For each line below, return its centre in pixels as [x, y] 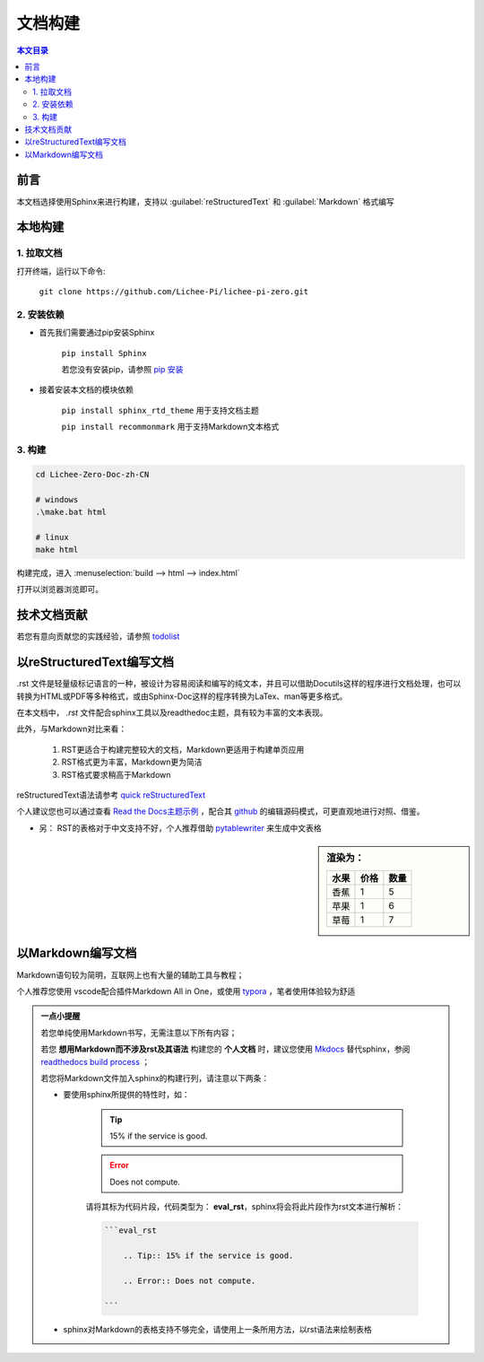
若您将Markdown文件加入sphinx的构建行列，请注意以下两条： [155, 1078]
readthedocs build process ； [95, 1061]
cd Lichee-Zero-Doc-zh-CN [92, 474]
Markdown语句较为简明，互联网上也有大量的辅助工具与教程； [130, 974]
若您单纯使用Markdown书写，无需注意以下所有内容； [139, 1033]
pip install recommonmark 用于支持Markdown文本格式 [170, 427]
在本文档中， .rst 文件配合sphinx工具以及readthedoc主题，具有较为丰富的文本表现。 [172, 712]
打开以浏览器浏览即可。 [60, 589]
